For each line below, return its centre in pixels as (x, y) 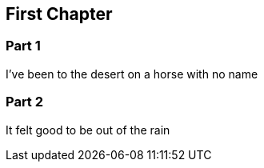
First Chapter (59, 14)
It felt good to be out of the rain (88, 130)
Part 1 (23, 46)
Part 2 (25, 102)
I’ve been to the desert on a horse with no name (132, 74)
